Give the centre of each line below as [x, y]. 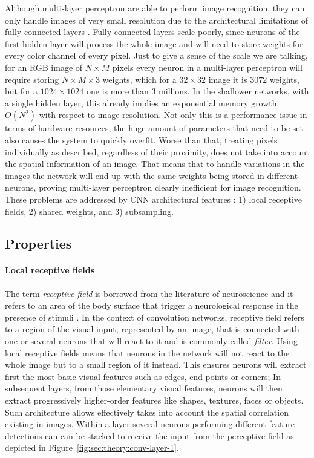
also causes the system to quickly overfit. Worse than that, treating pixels [141, 139]
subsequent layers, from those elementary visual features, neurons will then [144, 388]
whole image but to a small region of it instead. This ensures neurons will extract [156, 365]
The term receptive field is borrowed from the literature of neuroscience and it [149, 293]
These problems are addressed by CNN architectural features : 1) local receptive [154, 199]
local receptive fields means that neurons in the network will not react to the [147, 352]
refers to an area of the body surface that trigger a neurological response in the [152, 305]
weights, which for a [139, 79]
